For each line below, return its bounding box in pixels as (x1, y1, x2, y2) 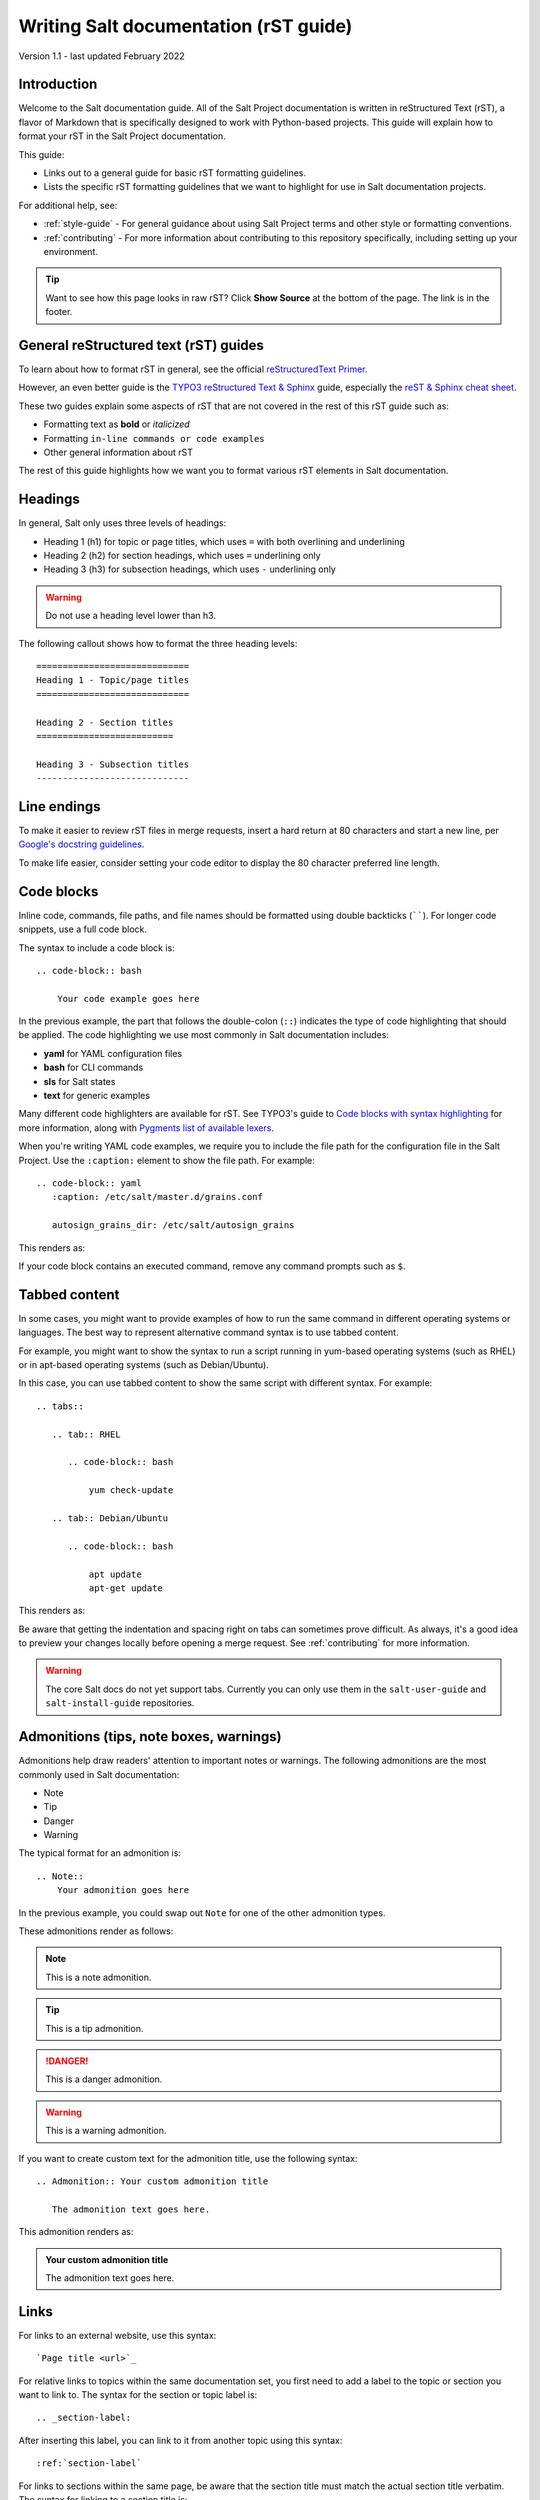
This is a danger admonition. (45, 2073, 163, 2085)
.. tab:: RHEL (51, 1428, 121, 1440)
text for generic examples (43, 1090, 150, 1102)
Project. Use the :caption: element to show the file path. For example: (18, 1154, 315, 1166)
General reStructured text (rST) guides (18, 336, 265, 354)
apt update (88, 1568, 142, 1580)
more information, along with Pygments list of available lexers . (18, 1121, 275, 1134)
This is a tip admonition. (45, 2022, 144, 2034)
